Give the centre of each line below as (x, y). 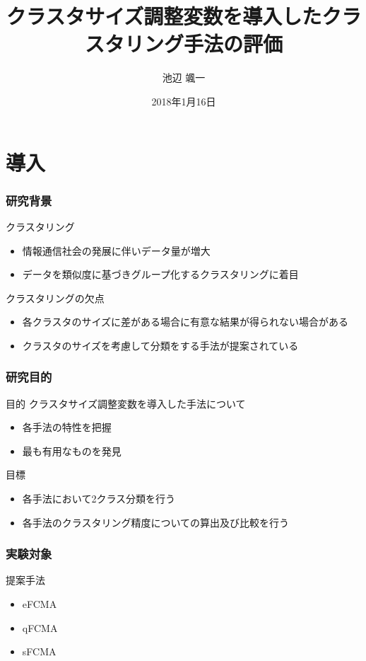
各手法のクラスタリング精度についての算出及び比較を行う (156, 522)
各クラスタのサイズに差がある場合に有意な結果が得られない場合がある (185, 322)
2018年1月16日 (184, 101)
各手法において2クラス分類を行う (99, 499)
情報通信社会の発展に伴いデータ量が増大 (116, 250)
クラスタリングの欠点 (55, 298)
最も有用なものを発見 (72, 450)
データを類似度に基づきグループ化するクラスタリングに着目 (160, 274)
